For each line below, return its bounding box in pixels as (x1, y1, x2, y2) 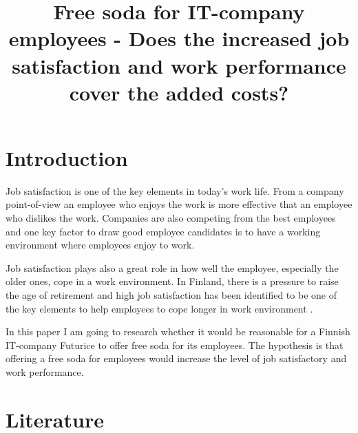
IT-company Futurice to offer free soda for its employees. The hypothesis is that (6, 337, 344, 352)
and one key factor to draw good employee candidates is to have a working (6, 224, 321, 238)
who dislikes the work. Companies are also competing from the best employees (6, 211, 336, 225)
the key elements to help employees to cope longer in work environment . (6, 301, 313, 315)
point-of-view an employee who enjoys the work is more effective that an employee (6, 197, 352, 211)
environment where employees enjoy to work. (6, 237, 195, 252)
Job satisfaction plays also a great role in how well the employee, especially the (6, 260, 339, 275)
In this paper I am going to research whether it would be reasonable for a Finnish (6, 324, 350, 339)
